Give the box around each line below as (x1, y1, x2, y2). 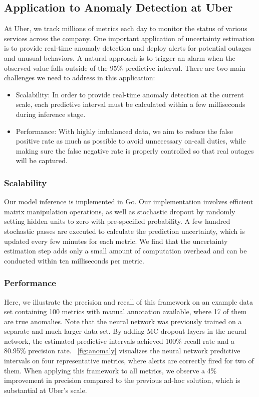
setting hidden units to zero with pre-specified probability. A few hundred (4, 216, 230, 226)
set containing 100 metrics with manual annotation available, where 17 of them (4, 306, 247, 317)
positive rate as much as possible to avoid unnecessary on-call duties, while (16, 136, 246, 146)
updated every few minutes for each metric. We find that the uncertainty (4, 235, 228, 246)
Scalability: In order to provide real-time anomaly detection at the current (16, 89, 244, 99)
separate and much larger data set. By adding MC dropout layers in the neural (4, 326, 247, 336)
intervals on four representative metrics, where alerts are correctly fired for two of (4, 355, 254, 366)
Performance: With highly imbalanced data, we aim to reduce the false (16, 125, 233, 136)
